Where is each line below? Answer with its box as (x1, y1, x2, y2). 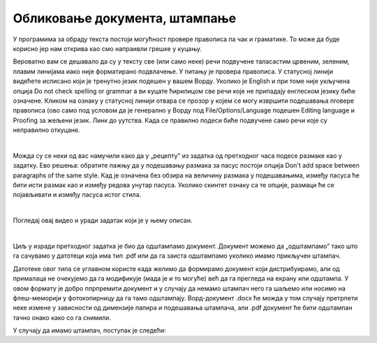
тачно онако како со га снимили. (13, 313, 112, 321)
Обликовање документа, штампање (13, 10, 237, 26)
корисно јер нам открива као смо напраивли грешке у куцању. (13, 44, 202, 52)
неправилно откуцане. (13, 126, 80, 134)
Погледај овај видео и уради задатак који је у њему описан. (13, 217, 193, 225)
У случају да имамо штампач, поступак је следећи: (13, 326, 167, 335)
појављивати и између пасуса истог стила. (13, 191, 142, 199)
